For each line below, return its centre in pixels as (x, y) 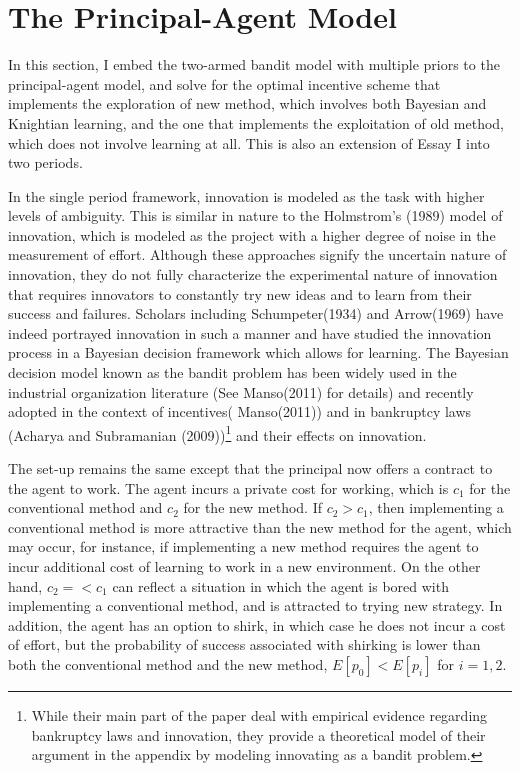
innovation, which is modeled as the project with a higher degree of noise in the (252, 234)
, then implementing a (436, 507)
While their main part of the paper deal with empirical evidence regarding (259, 715)
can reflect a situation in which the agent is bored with (280, 585)
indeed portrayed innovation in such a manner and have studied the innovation (250, 332)
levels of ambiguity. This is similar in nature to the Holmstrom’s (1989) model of (255, 215)
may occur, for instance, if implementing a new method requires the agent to (243, 546)
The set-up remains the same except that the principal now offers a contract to (250, 468)
